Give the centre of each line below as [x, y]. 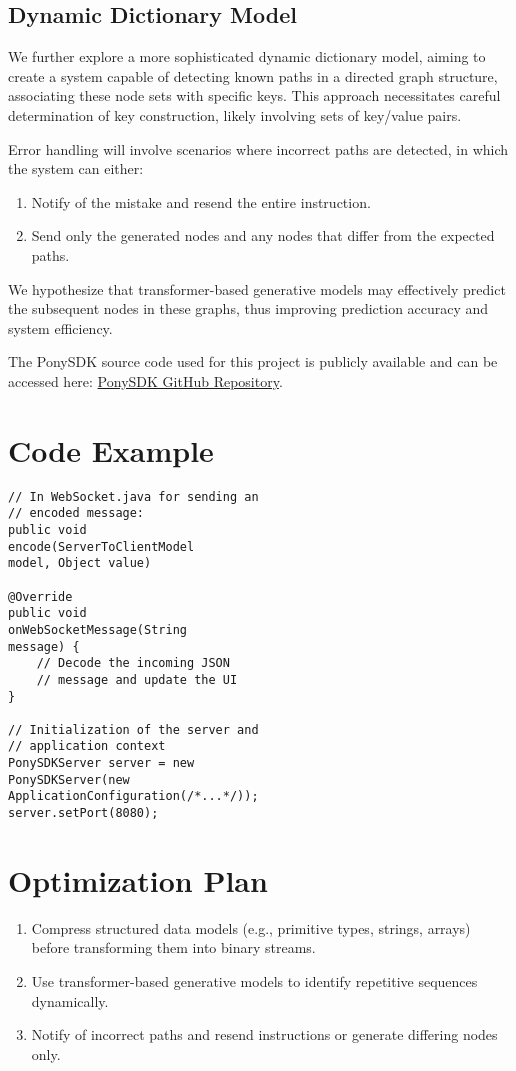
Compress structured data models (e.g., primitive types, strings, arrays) [251, 927]
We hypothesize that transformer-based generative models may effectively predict [257, 288]
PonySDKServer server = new [101, 763]
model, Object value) [80, 563]
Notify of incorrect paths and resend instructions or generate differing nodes [264, 1034]
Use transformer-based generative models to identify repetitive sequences [254, 981]
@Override [40, 596]
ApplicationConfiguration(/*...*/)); [133, 796]
